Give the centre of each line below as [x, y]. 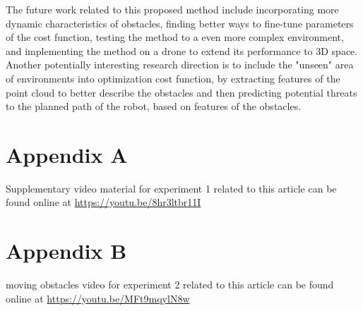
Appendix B [66, 251]
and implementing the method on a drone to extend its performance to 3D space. [182, 50]
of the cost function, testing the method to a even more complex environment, [175, 37]
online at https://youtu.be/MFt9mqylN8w [98, 298]
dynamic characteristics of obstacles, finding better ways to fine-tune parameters [180, 23]
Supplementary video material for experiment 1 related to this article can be [171, 188]
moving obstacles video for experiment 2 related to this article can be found [170, 285]
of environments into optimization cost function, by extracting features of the [173, 78]
